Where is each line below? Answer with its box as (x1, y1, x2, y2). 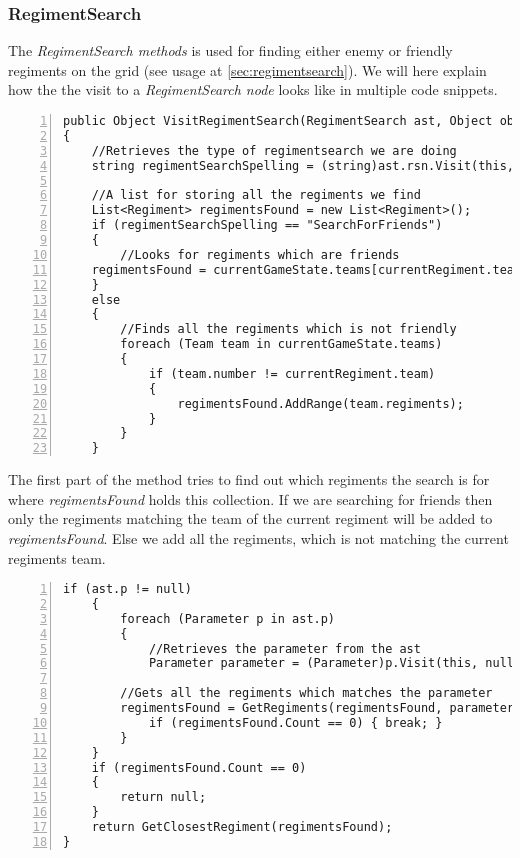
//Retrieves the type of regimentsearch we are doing (91, 143, 457, 158)
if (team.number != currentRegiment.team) (148, 366, 436, 381)
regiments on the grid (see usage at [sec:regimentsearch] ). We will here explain (8, 59, 487, 80)
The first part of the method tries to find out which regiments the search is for (8, 469, 490, 490)
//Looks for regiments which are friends (120, 247, 400, 262)
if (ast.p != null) (63, 582, 192, 597)
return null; (120, 790, 207, 805)
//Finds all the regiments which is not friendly (120, 322, 457, 337)
